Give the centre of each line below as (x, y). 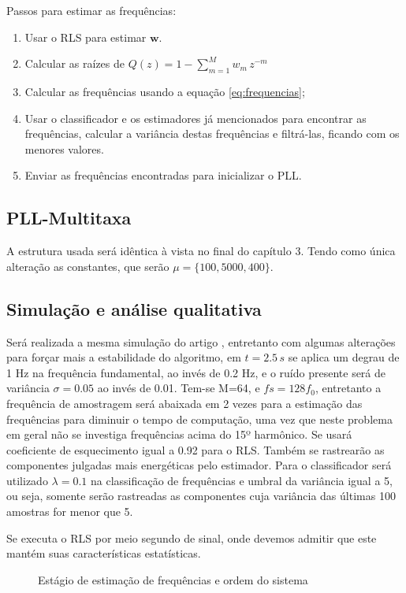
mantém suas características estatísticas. (104, 553)
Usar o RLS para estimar (86, 37)
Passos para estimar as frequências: (91, 10)
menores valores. (64, 148)
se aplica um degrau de (344, 357)
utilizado (27, 480)
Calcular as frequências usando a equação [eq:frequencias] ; (165, 91)
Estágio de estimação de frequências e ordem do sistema (173, 579)
